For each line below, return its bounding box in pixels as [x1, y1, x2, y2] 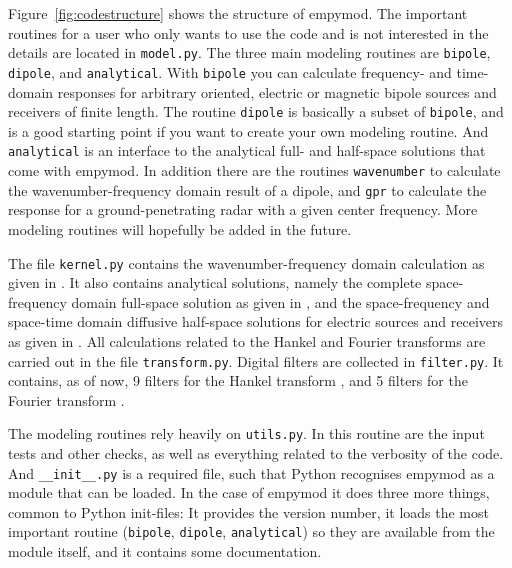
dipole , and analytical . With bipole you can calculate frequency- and [8, 61, 452, 82]
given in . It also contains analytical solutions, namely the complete [8, 272, 422, 293]
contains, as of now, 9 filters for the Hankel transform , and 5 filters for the [8, 370, 468, 391]
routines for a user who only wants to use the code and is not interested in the [8, 22, 489, 43]
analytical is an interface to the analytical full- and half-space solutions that [8, 140, 486, 161]
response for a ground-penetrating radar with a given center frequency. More [8, 199, 478, 220]
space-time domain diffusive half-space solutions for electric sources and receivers [8, 311, 504, 332]
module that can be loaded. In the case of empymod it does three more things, [8, 482, 490, 503]
